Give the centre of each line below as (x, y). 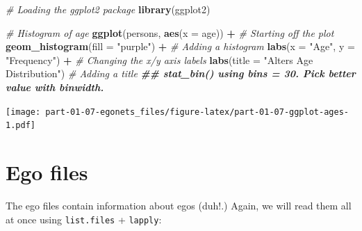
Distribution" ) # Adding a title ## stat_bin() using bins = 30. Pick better (181, 73)
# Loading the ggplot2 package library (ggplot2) (108, 9)
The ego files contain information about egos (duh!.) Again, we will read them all (179, 205)
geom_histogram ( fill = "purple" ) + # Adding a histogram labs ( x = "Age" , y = (180, 46)
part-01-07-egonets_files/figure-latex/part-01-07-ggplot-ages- (197, 112)
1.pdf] (20, 126)
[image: (23, 112)
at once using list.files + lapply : (84, 219)
